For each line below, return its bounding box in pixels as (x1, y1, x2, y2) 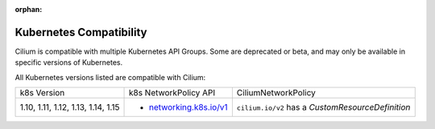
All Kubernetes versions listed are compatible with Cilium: (14, 72, 206, 82)
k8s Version (19, 87, 65, 99)
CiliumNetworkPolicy (236, 87, 316, 99)
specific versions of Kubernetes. (14, 58, 123, 67)
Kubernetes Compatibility (14, 25, 147, 39)
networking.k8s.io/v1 (148, 102, 228, 113)
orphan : (14, 5, 43, 14)
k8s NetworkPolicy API (128, 87, 216, 99)
